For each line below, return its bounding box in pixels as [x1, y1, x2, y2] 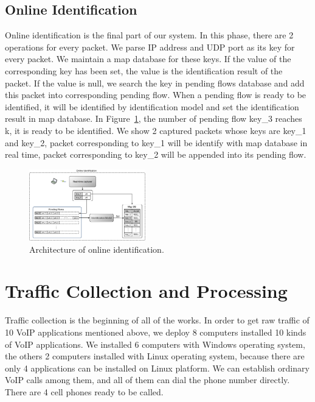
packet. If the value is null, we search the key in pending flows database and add [5, 76, 305, 89]
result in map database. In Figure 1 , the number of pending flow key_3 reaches [5, 112, 302, 125]
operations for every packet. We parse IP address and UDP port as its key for [5, 40, 295, 53]
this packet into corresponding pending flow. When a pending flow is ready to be [5, 88, 306, 101]
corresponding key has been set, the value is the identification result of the [5, 64, 283, 77]
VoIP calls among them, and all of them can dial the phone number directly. [5, 373, 290, 386]
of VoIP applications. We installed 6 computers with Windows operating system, [5, 337, 305, 350]
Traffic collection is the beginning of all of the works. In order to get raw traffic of [5, 314, 310, 326]
